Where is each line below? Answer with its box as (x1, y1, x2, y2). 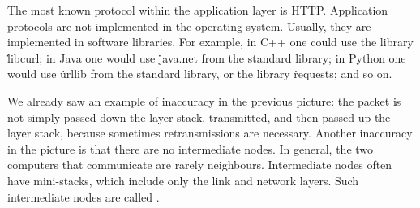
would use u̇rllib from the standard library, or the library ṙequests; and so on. (7, 65, 392, 82)
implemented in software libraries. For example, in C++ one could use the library (7, 33, 414, 50)
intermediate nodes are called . (7, 188, 160, 205)
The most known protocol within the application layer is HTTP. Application (7, 2, 388, 18)
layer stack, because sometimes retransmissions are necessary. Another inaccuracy (7, 124, 413, 141)
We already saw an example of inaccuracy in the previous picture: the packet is (7, 92, 401, 109)
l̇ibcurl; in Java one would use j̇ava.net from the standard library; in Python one (7, 49, 406, 66)
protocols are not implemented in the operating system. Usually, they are (7, 17, 371, 34)
